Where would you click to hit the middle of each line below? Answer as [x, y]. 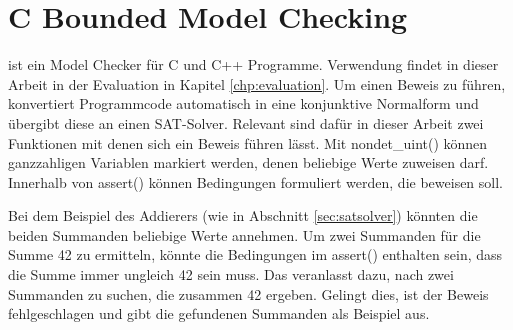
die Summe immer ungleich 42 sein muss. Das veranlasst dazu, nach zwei [231, 274]
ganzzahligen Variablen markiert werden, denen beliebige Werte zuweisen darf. [248, 162]
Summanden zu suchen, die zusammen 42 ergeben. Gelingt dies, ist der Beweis [248, 293]
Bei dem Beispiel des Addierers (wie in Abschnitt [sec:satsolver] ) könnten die [243, 215]
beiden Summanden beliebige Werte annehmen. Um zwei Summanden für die [244, 234]
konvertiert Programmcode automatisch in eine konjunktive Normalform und [243, 103]
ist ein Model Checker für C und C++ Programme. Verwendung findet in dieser [253, 64]
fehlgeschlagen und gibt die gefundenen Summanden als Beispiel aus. [219, 313]
